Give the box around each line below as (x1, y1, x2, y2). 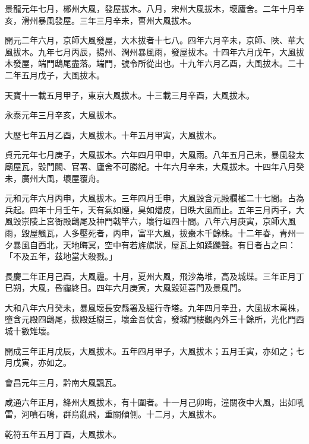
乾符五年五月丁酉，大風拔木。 (5, 427, 121, 440)
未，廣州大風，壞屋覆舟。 (5, 172, 105, 184)
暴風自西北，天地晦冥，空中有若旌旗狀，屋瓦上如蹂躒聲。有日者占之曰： (12, 238, 296, 250)
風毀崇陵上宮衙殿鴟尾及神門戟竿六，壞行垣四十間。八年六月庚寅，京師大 (5, 215, 288, 227)
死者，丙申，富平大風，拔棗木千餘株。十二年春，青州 (87, 226, 296, 239)
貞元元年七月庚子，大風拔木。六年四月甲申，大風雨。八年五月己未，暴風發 (5, 148, 296, 161)
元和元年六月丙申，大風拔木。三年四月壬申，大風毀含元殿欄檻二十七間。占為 (5, 192, 304, 204)
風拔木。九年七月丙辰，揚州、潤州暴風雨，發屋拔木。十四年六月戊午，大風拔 (5, 45, 304, 58)
